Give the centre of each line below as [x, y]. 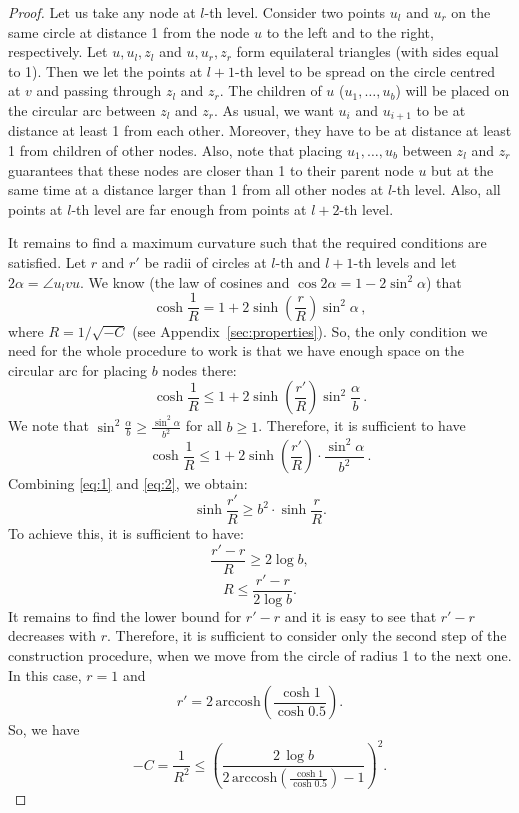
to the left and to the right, [350, 31]
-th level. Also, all [446, 189]
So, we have [44, 729]
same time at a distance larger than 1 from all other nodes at [196, 189]
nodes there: [199, 369]
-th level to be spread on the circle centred [365, 70]
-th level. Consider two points [295, 12]
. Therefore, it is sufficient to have [362, 425]
